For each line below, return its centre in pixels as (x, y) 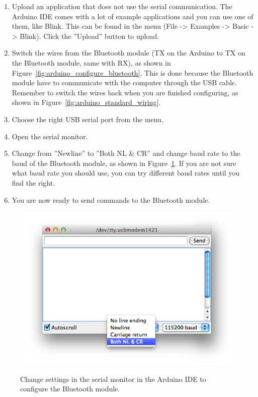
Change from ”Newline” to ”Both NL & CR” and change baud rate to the (126, 153)
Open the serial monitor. (50, 136)
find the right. (33, 182)
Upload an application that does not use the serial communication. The (122, 6)
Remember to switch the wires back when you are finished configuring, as (125, 92)
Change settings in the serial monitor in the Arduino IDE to (113, 379)
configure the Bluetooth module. (70, 389)
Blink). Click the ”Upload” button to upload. (90, 36)
